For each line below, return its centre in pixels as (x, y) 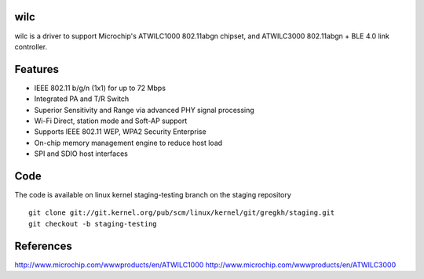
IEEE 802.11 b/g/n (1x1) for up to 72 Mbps (100, 88)
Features (37, 69)
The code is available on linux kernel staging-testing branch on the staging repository (153, 195)
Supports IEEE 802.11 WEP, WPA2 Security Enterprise (121, 132)
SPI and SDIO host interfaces (81, 154)
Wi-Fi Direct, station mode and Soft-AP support (111, 121)
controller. (31, 46)
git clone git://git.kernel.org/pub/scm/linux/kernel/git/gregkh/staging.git (182, 213)
